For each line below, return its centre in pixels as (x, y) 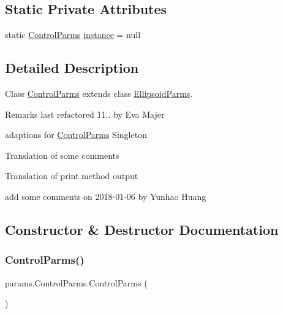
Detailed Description (72, 68)
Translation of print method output (72, 176)
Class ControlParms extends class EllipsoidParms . (99, 93)
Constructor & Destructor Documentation (142, 229)
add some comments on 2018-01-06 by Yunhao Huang (106, 196)
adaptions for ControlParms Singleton (76, 135)
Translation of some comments (62, 155)
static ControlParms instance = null (73, 35)
